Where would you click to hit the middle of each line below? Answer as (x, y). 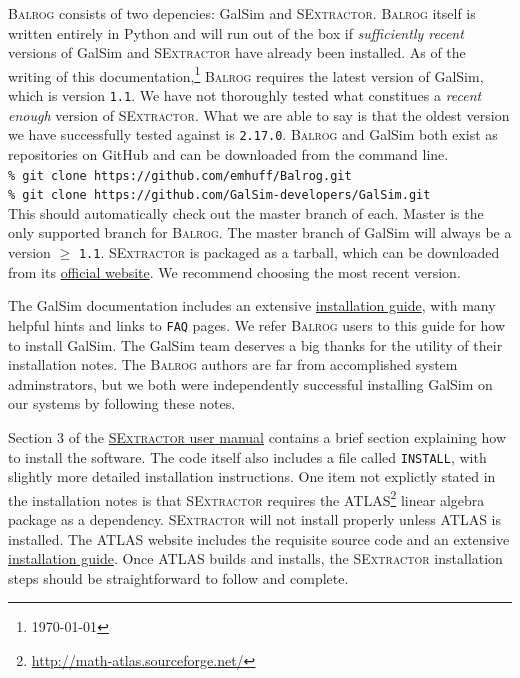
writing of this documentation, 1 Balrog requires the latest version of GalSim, (246, 74)
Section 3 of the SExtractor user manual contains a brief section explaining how (257, 436)
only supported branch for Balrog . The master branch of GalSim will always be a (260, 232)
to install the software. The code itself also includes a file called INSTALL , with (247, 456)
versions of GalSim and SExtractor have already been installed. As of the (237, 52)
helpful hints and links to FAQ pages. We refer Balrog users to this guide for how (257, 324)
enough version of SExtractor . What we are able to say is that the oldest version (259, 114)
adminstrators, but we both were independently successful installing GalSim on (250, 383)
